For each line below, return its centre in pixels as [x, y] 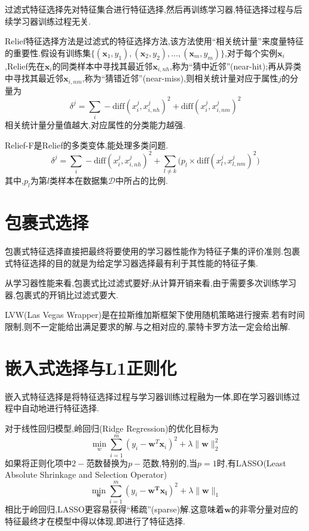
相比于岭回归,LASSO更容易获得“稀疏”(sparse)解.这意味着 [115, 509]
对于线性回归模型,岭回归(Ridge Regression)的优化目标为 [112, 428]
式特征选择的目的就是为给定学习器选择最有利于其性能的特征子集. [131, 263]
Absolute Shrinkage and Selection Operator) [86, 474]
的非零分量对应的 [264, 509]
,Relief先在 [25, 66]
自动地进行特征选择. [60, 408]
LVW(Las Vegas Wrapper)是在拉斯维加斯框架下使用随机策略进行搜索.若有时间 [155, 315]
